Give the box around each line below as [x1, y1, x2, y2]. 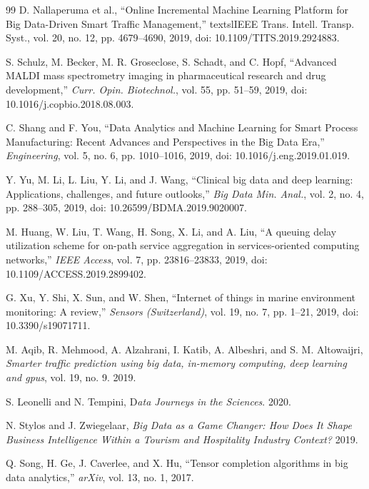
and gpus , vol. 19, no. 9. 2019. [6, 370, 136, 385]
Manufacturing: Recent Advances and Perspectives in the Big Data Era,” [6, 133, 325, 148]
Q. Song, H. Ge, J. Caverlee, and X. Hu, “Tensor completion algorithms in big [6, 455, 348, 470]
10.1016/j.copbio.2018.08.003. [6, 96, 134, 111]
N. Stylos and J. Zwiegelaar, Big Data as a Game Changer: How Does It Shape [6, 418, 352, 433]
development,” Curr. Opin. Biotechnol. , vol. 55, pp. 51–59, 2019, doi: [6, 81, 308, 96]
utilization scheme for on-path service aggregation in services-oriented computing [6, 238, 360, 253]
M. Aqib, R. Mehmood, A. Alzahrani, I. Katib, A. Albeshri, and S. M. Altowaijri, [6, 341, 363, 356]
